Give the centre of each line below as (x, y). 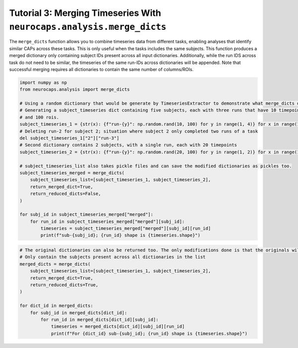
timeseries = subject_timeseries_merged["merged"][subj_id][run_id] (126, 229)
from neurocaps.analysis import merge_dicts (75, 90)
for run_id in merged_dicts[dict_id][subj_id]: (100, 319)
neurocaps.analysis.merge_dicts (88, 27)
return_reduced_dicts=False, (66, 194)
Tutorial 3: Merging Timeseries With (85, 13)
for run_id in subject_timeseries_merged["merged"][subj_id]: (107, 221)
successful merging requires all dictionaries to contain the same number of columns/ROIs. (101, 69)
